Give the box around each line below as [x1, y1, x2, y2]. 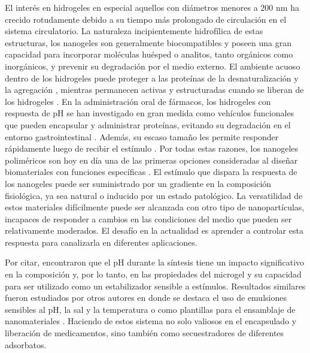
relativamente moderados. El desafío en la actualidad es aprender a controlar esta [5, 224, 303, 237]
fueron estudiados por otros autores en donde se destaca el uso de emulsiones [5, 291, 287, 304]
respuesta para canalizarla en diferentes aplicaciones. [5, 236, 197, 248]
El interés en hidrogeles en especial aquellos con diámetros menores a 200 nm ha [5, 1, 299, 13]
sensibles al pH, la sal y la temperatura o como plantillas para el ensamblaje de [5, 303, 296, 315]
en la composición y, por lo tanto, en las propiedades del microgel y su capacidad [5, 268, 302, 280]
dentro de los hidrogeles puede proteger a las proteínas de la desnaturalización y [5, 71, 299, 84]
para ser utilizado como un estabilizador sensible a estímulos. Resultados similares [5, 279, 306, 292]
